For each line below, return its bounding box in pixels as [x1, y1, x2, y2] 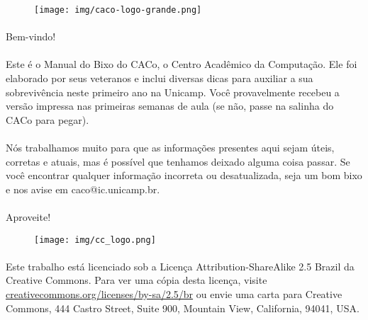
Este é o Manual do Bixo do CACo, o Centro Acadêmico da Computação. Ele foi [6, 57, 357, 72]
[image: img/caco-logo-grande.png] [34, 5, 202, 15]
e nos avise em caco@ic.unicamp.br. [6, 181, 160, 196]
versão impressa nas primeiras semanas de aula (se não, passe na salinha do [6, 98, 334, 113]
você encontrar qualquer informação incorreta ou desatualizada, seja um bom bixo [6, 168, 362, 183]
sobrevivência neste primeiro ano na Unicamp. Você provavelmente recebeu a [6, 84, 340, 99]
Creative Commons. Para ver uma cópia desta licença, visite [6, 273, 267, 287]
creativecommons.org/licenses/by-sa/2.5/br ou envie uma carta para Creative [6, 287, 342, 301]
